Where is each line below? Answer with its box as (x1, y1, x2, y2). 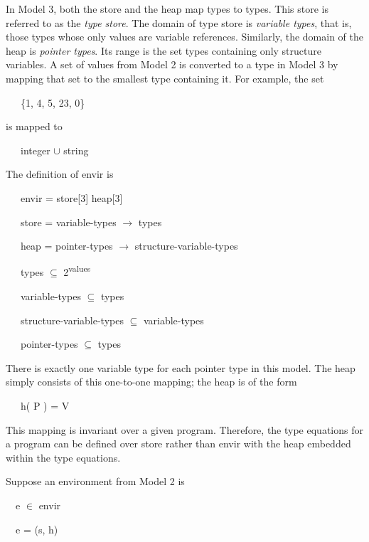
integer (20, 142, 50, 157)
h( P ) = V (20, 398, 70, 413)
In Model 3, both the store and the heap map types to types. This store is (6, 1, 328, 16)
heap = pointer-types (20, 238, 113, 253)
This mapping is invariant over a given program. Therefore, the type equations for (6, 422, 363, 437)
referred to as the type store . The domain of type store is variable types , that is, (6, 15, 352, 30)
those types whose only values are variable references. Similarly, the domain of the (6, 29, 364, 44)
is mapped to (6, 119, 63, 134)
